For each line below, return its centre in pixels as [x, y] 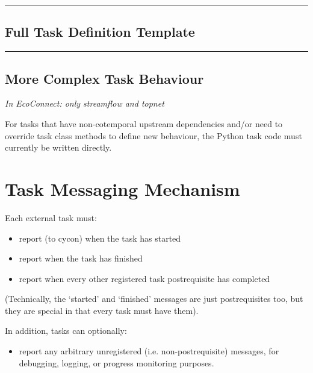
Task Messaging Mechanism [122, 188]
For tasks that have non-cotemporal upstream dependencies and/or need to [144, 124]
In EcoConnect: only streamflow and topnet [85, 103]
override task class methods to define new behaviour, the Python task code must [153, 135]
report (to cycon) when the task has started [100, 238]
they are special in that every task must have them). [102, 310]
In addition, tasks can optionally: [66, 331]
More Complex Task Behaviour [104, 78]
